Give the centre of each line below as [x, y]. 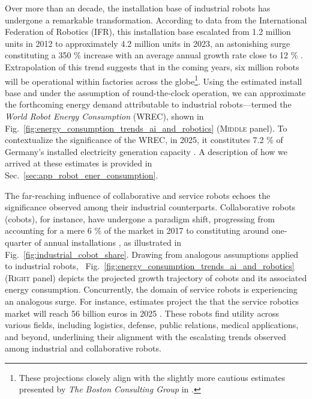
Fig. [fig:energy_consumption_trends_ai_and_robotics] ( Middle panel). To [146, 128]
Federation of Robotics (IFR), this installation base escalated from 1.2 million [148, 32]
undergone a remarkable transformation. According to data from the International [156, 20]
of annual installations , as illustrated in [108, 242]
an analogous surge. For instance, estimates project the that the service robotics [152, 301]
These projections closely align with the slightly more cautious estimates [152, 377]
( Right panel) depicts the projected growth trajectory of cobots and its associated [156, 277]
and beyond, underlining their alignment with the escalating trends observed [145, 336]
